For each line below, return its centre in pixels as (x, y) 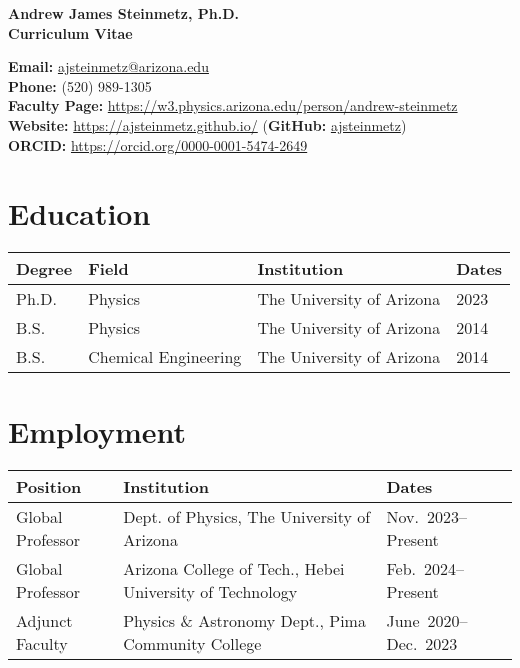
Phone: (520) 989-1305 (80, 85)
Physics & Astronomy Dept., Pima (244, 621)
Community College (192, 644)
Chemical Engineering (165, 357)
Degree (44, 269)
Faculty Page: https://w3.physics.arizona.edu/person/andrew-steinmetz (233, 105)
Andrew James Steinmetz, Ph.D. (123, 13)
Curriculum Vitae (70, 32)
